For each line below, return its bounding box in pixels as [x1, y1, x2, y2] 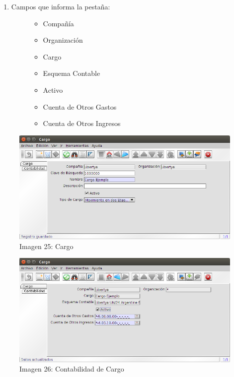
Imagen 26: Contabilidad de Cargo [19, 364, 124, 374]
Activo [43, 84, 63, 95]
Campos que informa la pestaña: [11, 1, 110, 11]
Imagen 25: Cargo [19, 241, 74, 251]
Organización [43, 35, 83, 45]
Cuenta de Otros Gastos [43, 101, 117, 112]
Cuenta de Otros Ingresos [43, 118, 121, 128]
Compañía [43, 18, 74, 28]
